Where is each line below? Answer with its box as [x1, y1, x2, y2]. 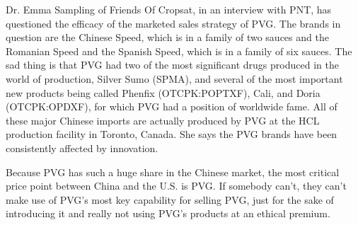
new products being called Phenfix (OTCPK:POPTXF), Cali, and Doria [6, 85, 321, 100]
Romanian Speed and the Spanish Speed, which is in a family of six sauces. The [6, 43, 352, 58]
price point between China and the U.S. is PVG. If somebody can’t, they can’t [6, 178, 347, 193]
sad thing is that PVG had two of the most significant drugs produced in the [6, 57, 339, 72]
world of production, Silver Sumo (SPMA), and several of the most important [6, 71, 343, 86]
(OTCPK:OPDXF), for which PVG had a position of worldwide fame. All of [6, 99, 337, 114]
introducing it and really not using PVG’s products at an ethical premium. [6, 206, 330, 221]
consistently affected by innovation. [6, 140, 158, 155]
